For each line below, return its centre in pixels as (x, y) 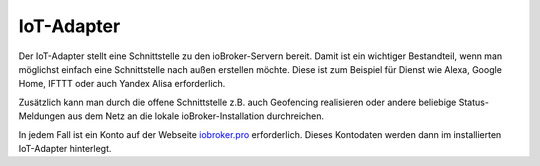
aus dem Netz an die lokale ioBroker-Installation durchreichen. (196, 116)
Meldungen (42, 116)
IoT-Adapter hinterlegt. (65, 148)
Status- (474, 102)
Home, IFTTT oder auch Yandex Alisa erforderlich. (122, 84)
